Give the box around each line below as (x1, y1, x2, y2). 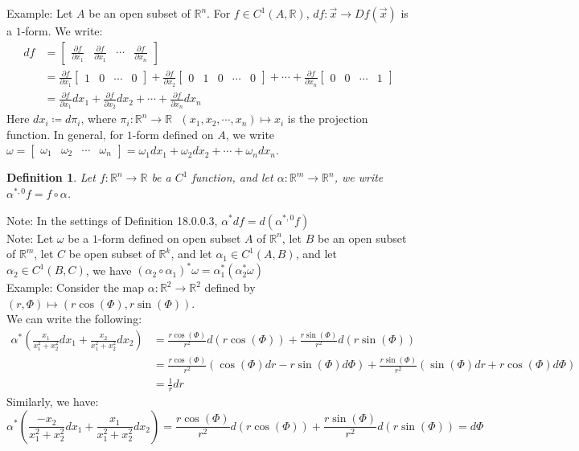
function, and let (191, 169, 273, 186)
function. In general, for (6, 125, 124, 142)
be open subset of (68, 245, 155, 262)
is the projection (287, 110, 368, 127)
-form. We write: (21, 23, 103, 39)
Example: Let (6, 5, 73, 21)
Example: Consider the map (6, 279, 145, 296)
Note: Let (6, 229, 54, 246)
